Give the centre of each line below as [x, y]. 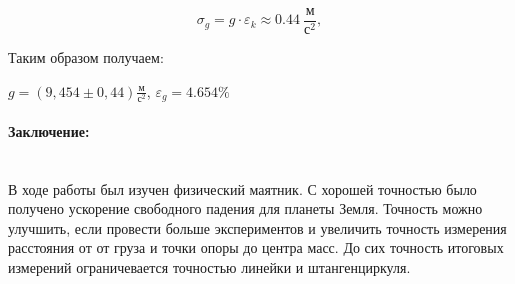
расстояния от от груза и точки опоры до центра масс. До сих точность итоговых [256, 247]
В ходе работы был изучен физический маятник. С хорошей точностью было [242, 188]
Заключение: [49, 130]
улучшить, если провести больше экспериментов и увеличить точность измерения [257, 227]
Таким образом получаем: [86, 57]
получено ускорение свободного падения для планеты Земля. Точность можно [245, 208]
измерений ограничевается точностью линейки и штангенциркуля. [209, 266]
